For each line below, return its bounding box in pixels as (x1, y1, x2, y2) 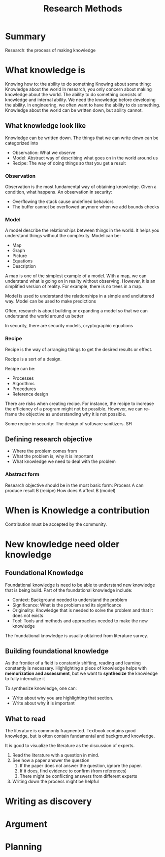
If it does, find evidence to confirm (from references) (19, 768, 127, 774)
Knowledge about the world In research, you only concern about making (5, 86, 152, 92)
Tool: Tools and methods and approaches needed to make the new (12, 617, 148, 624)
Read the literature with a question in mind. (12, 752, 99, 758)
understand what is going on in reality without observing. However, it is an (5, 278, 156, 284)
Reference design (12, 391, 48, 397)
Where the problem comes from (12, 448, 77, 454)
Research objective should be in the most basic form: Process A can (5, 482, 144, 488)
